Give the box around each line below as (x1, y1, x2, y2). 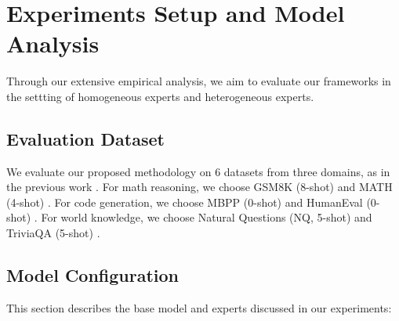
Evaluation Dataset (6, 126, 165, 150)
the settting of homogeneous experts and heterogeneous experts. (6, 88, 314, 104)
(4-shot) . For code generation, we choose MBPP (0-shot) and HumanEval (6, 193, 363, 210)
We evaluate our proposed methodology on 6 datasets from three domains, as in (6, 163, 390, 179)
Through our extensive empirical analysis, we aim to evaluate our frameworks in (6, 73, 391, 89)
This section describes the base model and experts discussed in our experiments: (6, 299, 392, 316)
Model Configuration (6, 263, 180, 287)
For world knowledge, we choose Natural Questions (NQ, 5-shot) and (41, 209, 372, 225)
